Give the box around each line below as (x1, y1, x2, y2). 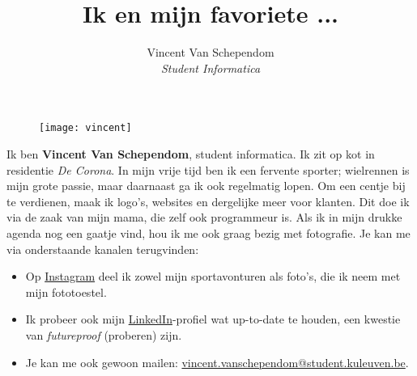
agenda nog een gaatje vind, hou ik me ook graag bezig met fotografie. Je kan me (6, 224, 411, 241)
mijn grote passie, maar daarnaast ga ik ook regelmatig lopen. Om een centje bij (6, 177, 406, 194)
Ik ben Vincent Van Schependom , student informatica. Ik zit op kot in (6, 145, 375, 162)
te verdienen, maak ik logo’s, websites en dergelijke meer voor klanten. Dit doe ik (6, 192, 410, 209)
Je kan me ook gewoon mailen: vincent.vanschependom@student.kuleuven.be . (25, 353, 409, 370)
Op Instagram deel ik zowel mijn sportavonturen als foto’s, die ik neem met (25, 268, 401, 285)
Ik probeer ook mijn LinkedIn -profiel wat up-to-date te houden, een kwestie (25, 311, 401, 327)
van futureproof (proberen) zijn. (25, 326, 182, 343)
